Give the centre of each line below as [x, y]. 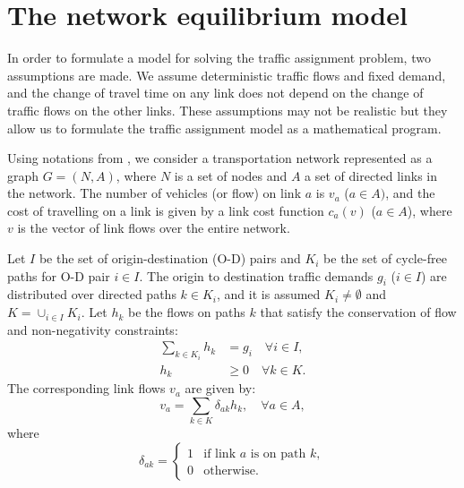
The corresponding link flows [86, 388]
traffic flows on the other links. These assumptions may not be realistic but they [228, 110]
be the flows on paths [187, 312]
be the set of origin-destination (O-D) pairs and [170, 258]
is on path [278, 454]
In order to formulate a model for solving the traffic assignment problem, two [219, 58]
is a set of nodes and [231, 175]
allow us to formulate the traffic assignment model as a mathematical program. [224, 128]
